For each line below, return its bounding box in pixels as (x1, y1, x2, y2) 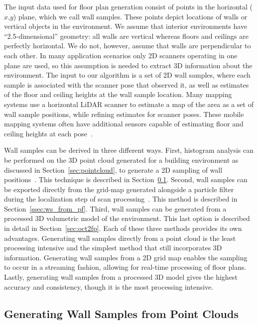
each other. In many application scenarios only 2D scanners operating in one (4, 50, 238, 60)
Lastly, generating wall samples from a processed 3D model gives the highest (4, 272, 238, 282)
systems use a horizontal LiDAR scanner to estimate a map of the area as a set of (4, 99, 254, 109)
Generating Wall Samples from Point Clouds (4, 306, 239, 321)
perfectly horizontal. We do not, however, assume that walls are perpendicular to (4, 40, 251, 51)
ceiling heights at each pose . (4, 128, 93, 138)
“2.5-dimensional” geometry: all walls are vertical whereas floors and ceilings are (4, 30, 249, 41)
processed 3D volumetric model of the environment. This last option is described (4, 213, 250, 223)
